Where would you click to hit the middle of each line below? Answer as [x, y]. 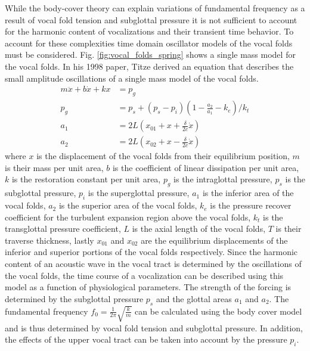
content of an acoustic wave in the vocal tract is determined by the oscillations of [153, 264]
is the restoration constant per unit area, [86, 179]
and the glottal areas [194, 298]
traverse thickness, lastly [49, 240]
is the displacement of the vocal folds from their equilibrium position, [163, 156]
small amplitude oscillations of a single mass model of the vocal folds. [132, 78]
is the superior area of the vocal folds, [128, 205]
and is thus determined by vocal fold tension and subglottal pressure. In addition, [154, 327]
